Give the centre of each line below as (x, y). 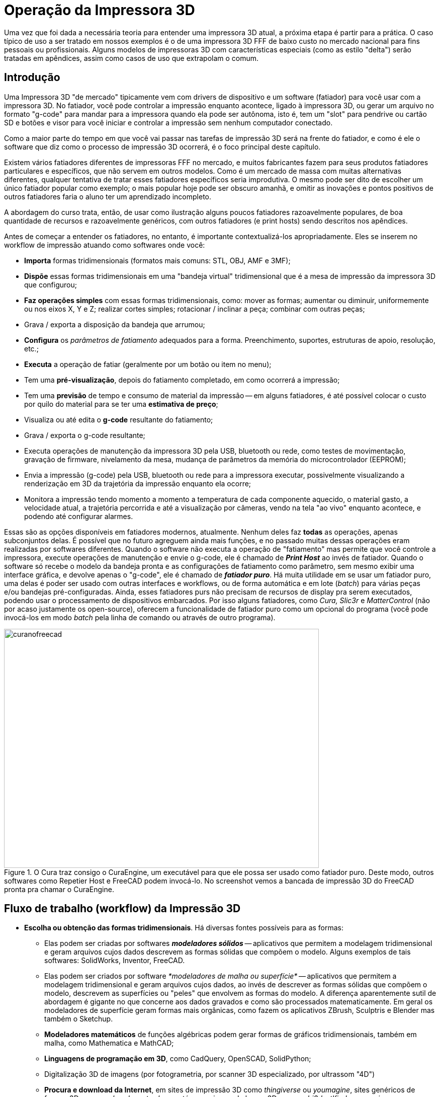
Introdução (32, 78)
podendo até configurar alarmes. (79, 516)
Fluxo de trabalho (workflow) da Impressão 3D (122, 909)
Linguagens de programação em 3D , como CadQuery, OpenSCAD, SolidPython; (178, 1059)
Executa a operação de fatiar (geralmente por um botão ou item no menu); (148, 364)
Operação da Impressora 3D (100, 10)
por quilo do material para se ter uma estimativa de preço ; (121, 404)
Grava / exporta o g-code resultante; (85, 435)
